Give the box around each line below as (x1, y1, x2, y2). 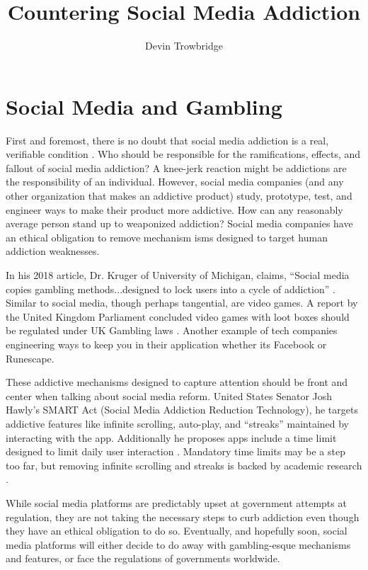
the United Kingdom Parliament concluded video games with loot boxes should (6, 309, 350, 324)
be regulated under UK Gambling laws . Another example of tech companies (6, 323, 338, 338)
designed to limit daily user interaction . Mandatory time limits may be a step (6, 444, 345, 459)
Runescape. (6, 350, 54, 365)
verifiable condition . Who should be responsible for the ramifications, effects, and (6, 147, 361, 161)
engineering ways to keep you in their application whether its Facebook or (6, 336, 327, 351)
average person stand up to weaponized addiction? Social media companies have (6, 216, 353, 231)
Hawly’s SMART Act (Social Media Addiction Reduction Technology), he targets (6, 402, 358, 417)
